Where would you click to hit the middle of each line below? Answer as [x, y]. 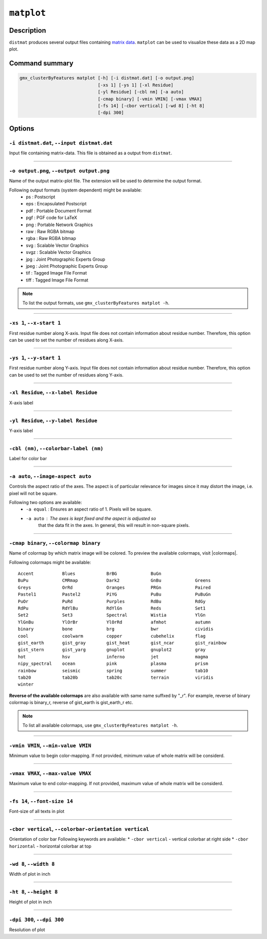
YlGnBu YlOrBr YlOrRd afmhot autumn [114, 622]
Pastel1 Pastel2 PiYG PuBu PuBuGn [114, 594]
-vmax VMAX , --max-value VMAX [50, 773]
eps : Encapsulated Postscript [56, 204]
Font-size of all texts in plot [37, 811]
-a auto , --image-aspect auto [50, 476]
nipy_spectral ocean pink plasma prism [113, 664]
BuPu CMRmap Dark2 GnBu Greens [114, 581]
